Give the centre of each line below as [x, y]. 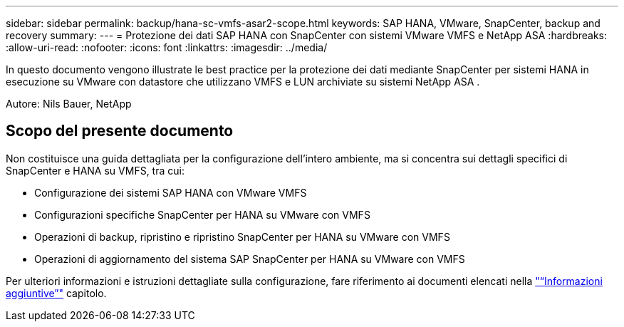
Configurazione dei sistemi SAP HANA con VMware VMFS [171, 192]
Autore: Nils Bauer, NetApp [69, 104]
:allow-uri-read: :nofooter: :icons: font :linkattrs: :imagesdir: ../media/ [167, 47]
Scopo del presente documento [120, 131]
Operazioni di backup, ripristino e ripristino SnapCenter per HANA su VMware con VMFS [242, 237]
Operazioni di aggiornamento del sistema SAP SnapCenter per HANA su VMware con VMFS [250, 259]
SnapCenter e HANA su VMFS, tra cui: [95, 170]
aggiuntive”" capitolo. [56, 293]
